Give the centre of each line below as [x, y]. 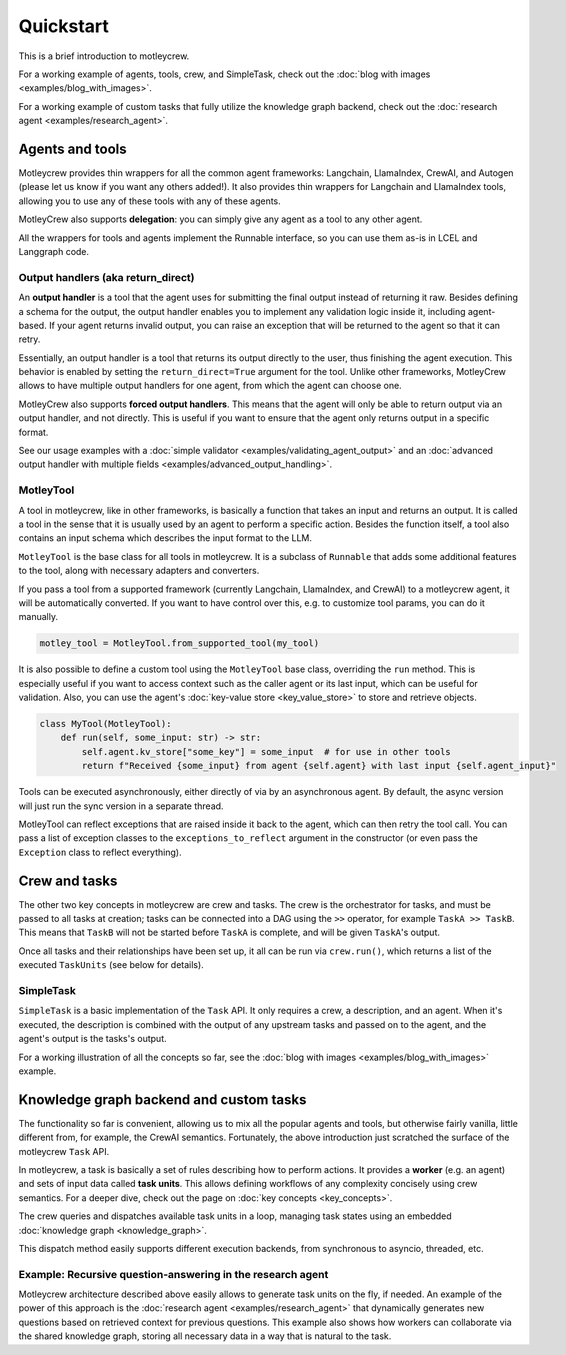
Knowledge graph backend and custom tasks [162, 1099]
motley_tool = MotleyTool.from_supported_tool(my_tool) [179, 643]
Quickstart [64, 26]
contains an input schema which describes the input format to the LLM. [165, 538]
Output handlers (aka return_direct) [106, 277]
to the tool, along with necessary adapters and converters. [139, 571]
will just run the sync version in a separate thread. [121, 806]
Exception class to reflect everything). [100, 852]
